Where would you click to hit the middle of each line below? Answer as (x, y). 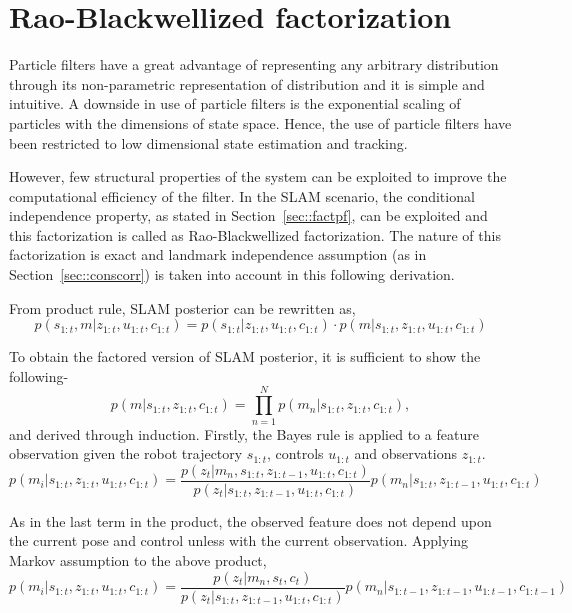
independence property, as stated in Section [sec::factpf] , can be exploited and (248, 215)
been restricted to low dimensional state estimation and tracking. (208, 142)
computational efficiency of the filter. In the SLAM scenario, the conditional (242, 195)
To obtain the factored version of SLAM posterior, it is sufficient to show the (245, 356)
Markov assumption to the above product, (138, 560)
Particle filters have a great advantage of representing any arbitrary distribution (254, 64)
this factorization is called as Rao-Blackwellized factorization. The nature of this (255, 234)
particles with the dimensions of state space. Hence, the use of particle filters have (260, 122)
